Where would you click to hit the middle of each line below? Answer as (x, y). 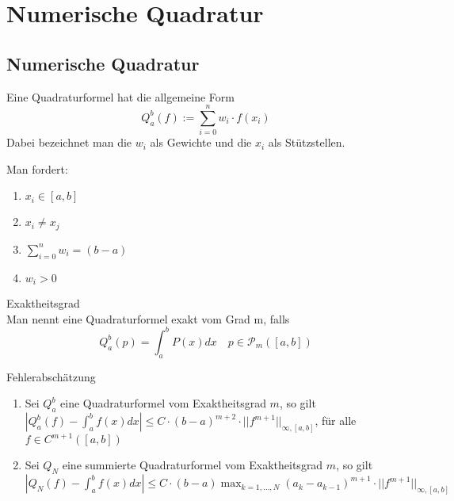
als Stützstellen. (307, 142)
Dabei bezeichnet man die (69, 142)
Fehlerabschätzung (51, 376)
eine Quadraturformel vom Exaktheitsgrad (163, 403)
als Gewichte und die (201, 142)
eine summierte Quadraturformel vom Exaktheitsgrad (193, 465)
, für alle (336, 421)
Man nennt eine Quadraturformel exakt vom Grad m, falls (148, 318)
